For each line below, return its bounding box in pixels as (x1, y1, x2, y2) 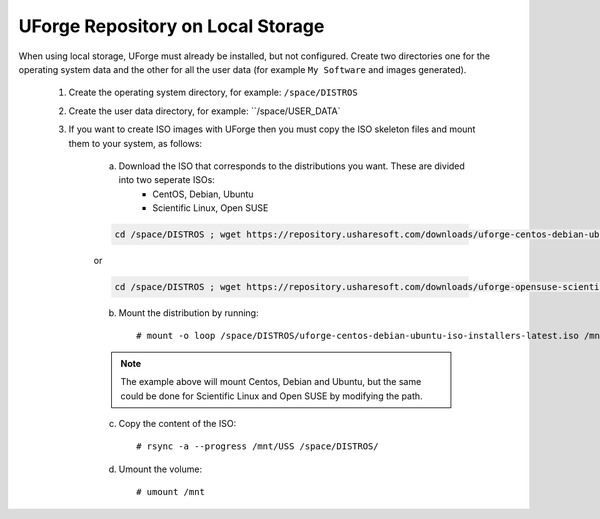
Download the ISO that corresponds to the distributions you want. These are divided (118, 160, 465, 172)
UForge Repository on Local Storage (18, 15, 325, 37)
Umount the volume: (118, 463, 203, 475)
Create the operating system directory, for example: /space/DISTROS (68, 86, 359, 99)
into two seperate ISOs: (118, 174, 215, 186)
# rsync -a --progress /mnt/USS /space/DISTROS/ (136, 441, 379, 452)
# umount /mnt (136, 486, 205, 498)
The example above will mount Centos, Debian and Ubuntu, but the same (120, 376, 422, 388)
